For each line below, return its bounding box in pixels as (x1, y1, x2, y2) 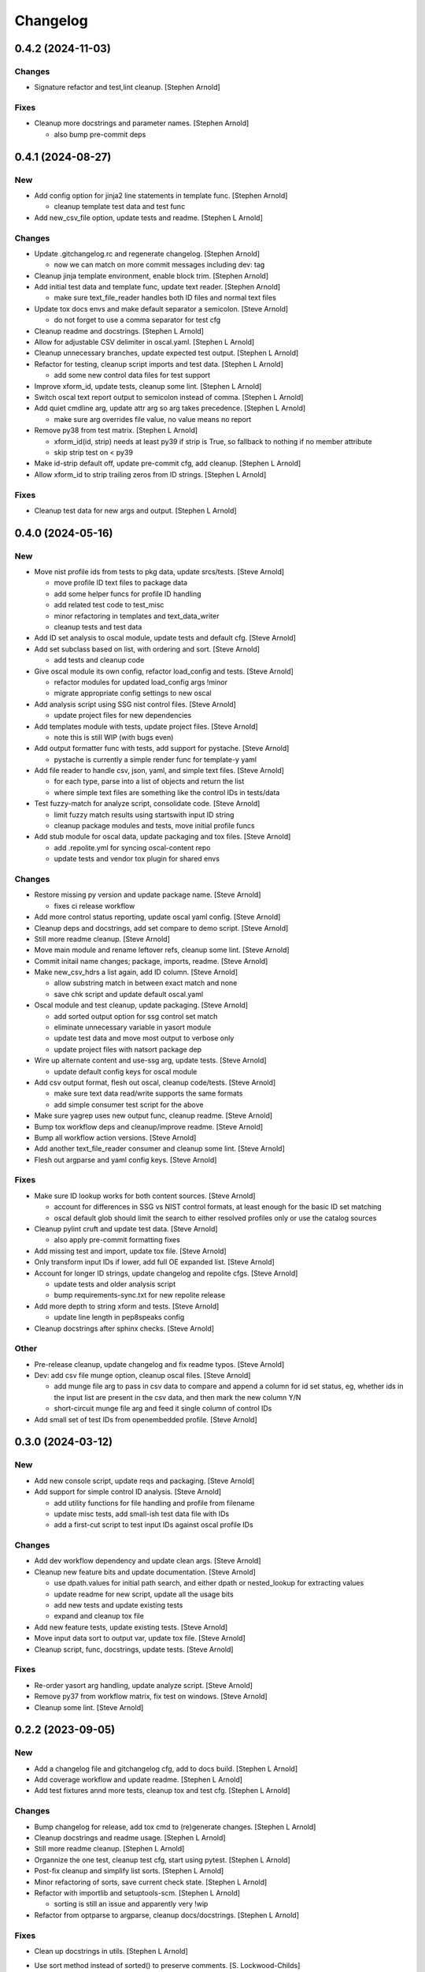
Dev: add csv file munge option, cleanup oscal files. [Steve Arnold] (34, 1371, 251, 1380)
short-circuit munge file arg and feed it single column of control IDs (54, 1404, 272, 1414)
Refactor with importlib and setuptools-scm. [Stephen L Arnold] (34, 1888, 240, 1897)
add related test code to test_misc (54, 600, 164, 610)
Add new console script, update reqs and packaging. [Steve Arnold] (34, 1476, 255, 1485)
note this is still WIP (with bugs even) (54, 732, 174, 741)
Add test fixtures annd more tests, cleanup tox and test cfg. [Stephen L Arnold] (34, 1786, 290, 1795)
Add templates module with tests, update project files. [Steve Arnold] (34, 722, 259, 731)
